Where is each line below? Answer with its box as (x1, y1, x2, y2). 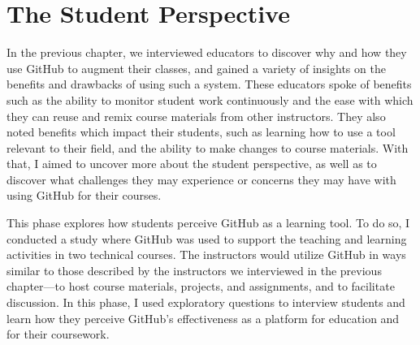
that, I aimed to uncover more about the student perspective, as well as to (6, 155, 377, 172)
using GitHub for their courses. (6, 187, 162, 204)
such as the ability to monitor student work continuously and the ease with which (6, 91, 414, 108)
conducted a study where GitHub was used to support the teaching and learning (6, 230, 407, 247)
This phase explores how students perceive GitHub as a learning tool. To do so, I (6, 214, 410, 231)
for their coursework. (6, 326, 110, 343)
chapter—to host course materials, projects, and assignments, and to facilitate (6, 278, 395, 295)
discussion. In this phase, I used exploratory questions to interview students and (6, 294, 405, 311)
